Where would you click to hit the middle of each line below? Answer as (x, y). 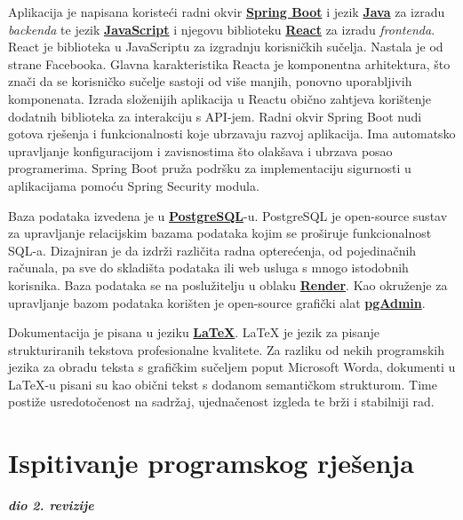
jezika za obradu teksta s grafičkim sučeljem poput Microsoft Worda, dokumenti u (232, 367)
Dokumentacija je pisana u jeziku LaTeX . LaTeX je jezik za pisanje (194, 332)
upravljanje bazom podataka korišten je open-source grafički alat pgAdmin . (217, 302)
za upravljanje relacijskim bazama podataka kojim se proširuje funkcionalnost (220, 233)
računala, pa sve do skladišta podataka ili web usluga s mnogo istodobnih (208, 268)
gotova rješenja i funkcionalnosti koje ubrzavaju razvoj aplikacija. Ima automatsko (232, 134)
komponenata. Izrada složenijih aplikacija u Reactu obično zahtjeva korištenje (220, 98)
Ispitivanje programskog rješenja (211, 463)
